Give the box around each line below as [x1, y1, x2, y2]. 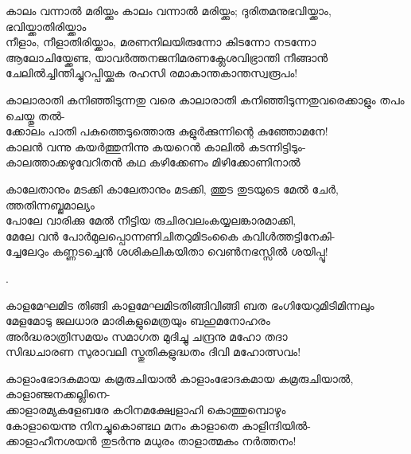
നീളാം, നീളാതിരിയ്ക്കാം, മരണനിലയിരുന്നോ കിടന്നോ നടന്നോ [6, 33, 316, 50]
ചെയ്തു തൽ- [6, 107, 65, 123]
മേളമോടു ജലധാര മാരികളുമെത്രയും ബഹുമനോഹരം [6, 312, 270, 329]
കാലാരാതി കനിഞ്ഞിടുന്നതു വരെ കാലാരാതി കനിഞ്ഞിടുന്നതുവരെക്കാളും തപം [6, 91, 405, 108]
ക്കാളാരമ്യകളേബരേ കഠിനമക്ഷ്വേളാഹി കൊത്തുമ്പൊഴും [6, 401, 286, 418]
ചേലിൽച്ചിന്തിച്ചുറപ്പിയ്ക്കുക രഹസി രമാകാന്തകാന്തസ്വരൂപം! [6, 65, 298, 81]
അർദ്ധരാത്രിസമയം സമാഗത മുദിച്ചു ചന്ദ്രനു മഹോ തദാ [6, 327, 288, 344]
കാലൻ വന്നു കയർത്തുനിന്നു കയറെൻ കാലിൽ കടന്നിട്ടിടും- [6, 138, 306, 155]
